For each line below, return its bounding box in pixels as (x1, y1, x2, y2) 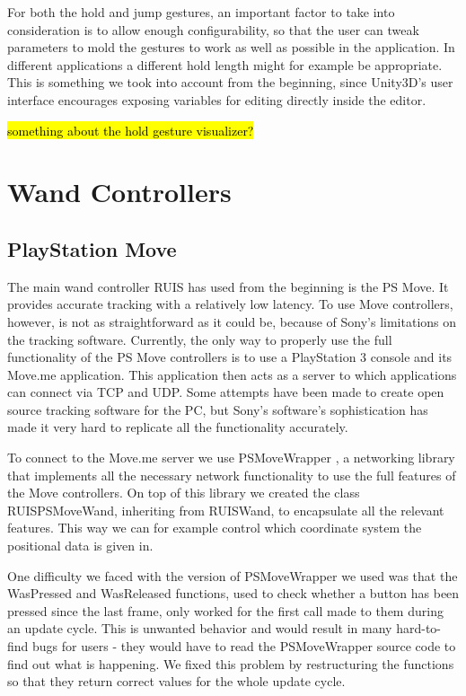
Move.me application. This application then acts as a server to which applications (7, 365, 457, 383)
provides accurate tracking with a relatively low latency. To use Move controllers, (7, 295, 453, 313)
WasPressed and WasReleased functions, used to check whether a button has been (7, 584, 460, 603)
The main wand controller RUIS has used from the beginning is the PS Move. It (7, 277, 449, 295)
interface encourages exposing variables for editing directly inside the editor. (7, 90, 426, 109)
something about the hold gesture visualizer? (7, 120, 254, 139)
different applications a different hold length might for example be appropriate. (7, 55, 443, 74)
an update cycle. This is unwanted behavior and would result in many (7, 619, 392, 638)
